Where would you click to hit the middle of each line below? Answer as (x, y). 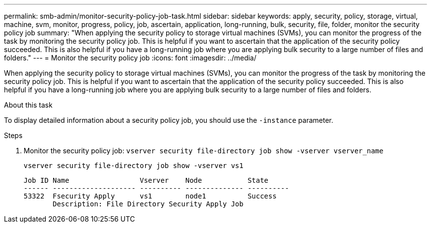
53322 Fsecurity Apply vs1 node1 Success (150, 196)
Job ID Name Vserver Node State (146, 180)
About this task (28, 105)
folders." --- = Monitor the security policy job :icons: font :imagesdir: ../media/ (130, 58)
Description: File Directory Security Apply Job (148, 204)
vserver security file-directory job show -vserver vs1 (134, 166)
